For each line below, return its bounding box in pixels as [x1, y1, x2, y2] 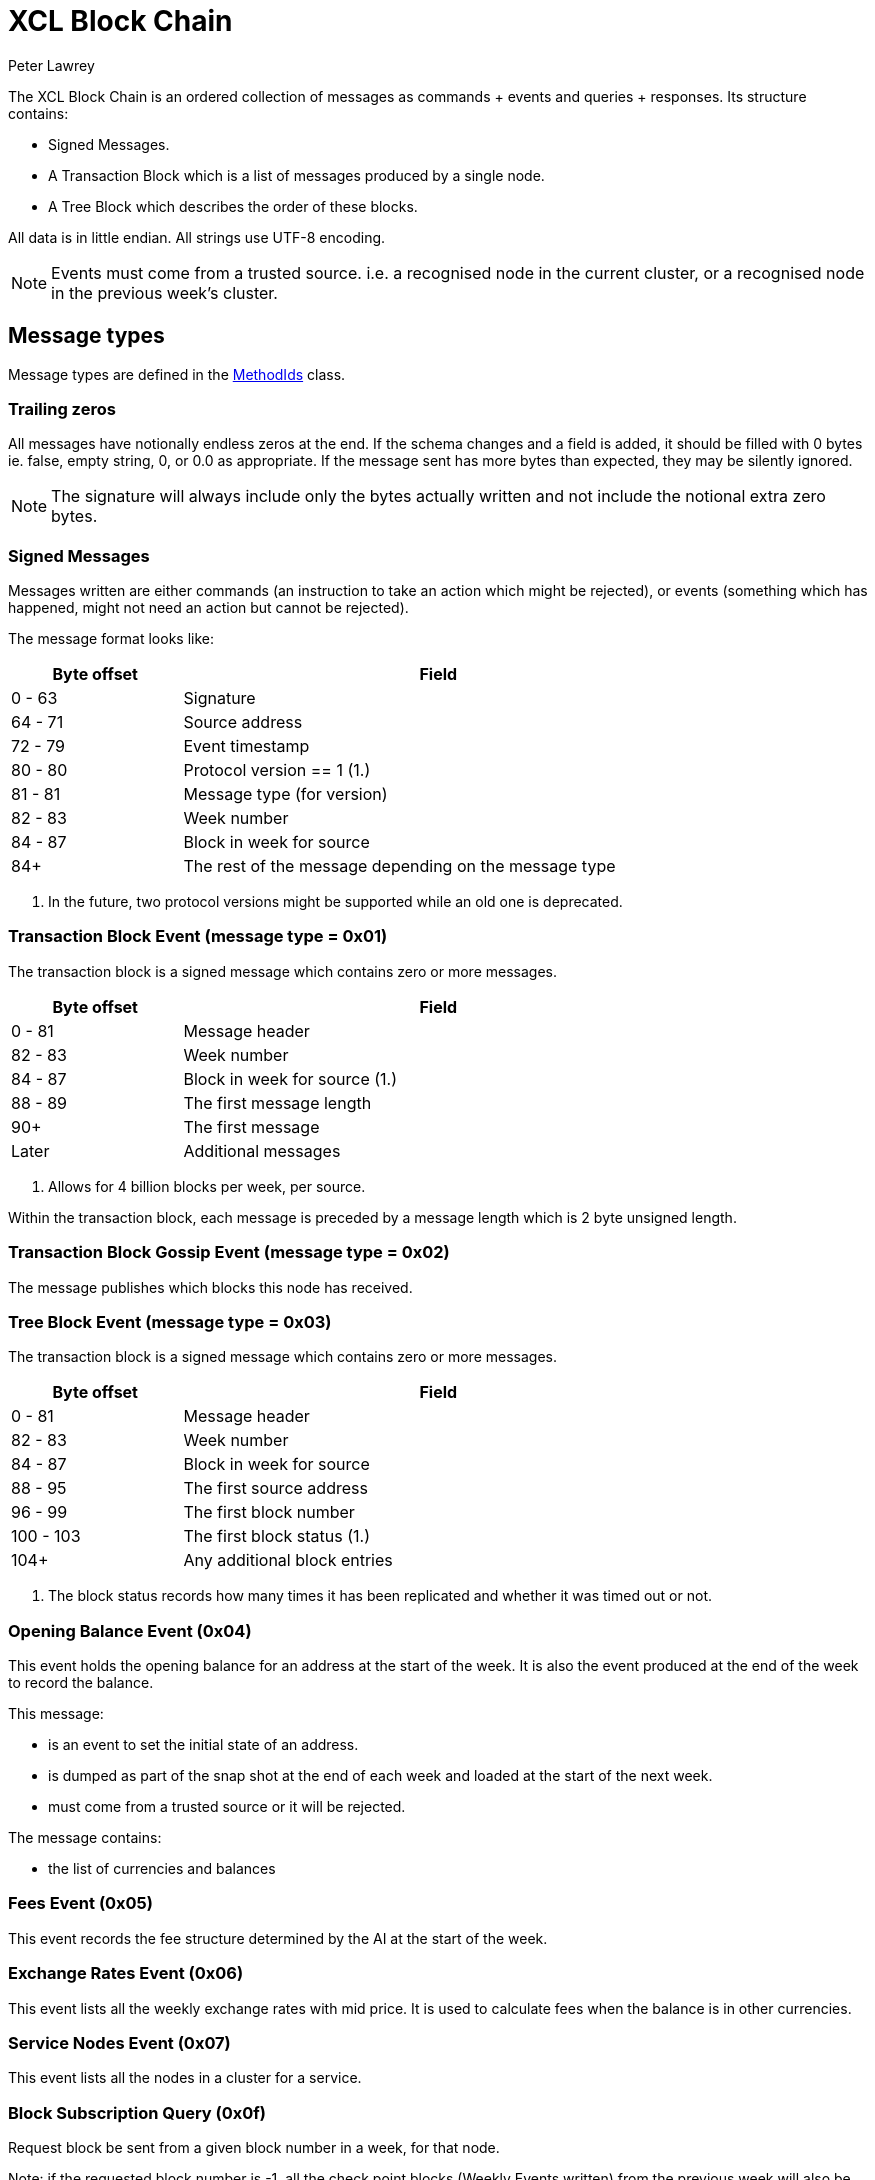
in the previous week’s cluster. [51, 282, 278, 303]
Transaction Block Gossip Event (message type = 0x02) [8, 1242, 450, 1263]
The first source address [183, 1478, 368, 1499]
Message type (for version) [183, 784, 388, 805]
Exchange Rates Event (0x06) [8, 1963, 244, 1984]
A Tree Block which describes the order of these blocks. [48, 197, 418, 215]
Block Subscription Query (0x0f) [8, 2102, 266, 2123]
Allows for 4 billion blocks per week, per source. [48, 1177, 366, 1195]
